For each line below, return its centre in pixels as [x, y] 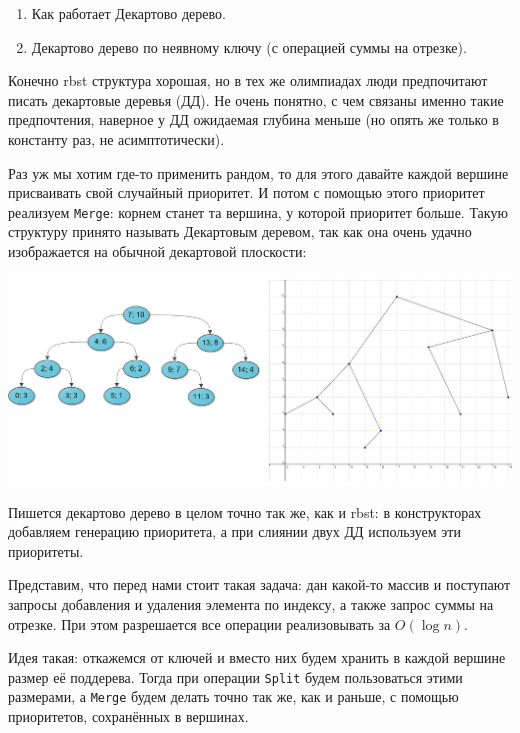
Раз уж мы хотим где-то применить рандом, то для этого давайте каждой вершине [258, 172]
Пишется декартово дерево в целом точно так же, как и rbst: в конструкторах [245, 511]
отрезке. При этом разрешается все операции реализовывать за [199, 623]
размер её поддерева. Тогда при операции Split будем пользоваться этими [235, 676]
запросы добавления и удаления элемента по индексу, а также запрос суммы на [251, 603]
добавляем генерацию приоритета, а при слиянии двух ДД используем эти [234, 531]
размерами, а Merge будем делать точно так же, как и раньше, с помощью [233, 696]
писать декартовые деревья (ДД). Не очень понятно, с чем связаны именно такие [256, 99]
